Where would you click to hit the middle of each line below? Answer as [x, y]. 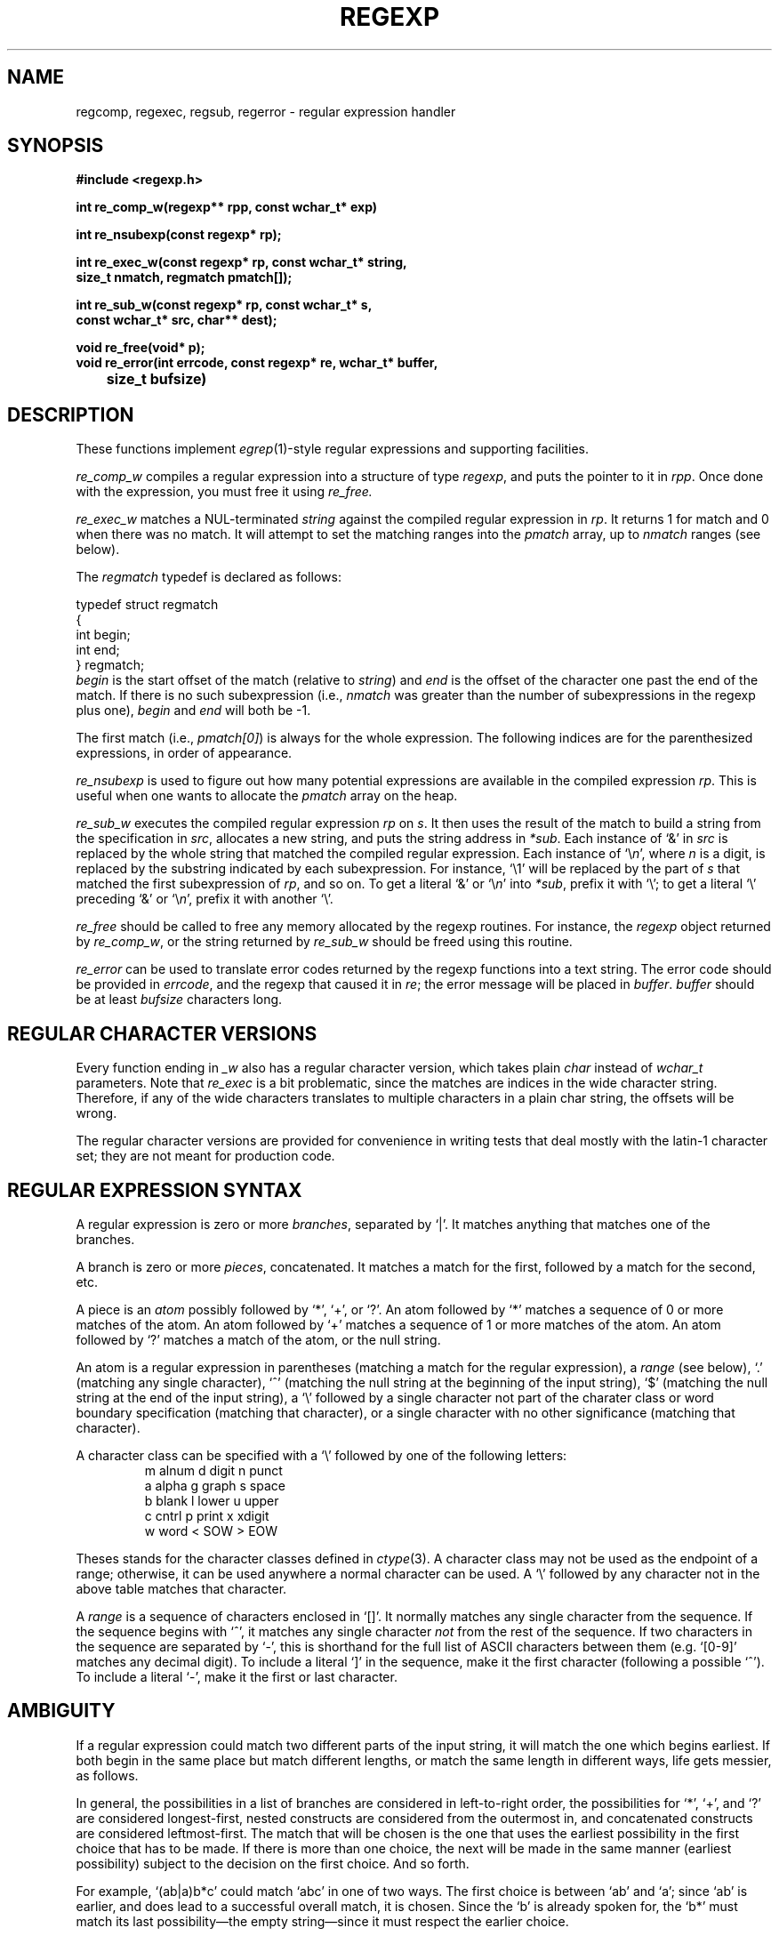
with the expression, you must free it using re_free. [224, 492]
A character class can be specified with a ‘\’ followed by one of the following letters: [321, 1455]
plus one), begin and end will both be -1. [193, 711]
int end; [98, 650]
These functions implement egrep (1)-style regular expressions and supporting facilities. [333, 449]
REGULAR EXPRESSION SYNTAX [155, 1190]
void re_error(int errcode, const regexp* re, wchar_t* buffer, [257, 363]
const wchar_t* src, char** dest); [177, 320]
